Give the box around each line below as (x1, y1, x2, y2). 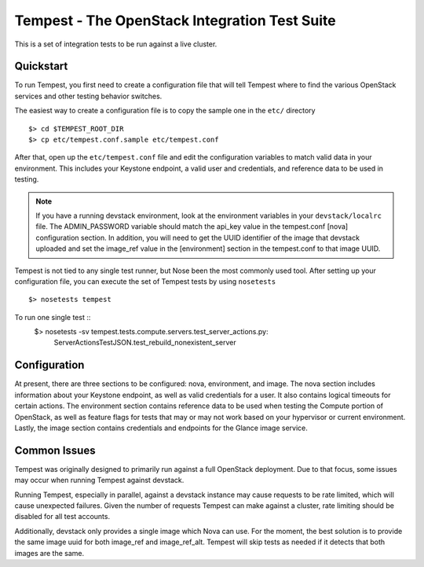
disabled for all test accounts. (14, 512, 110, 521)
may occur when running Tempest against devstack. (14, 476, 185, 485)
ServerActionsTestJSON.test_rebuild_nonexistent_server (53, 338, 236, 348)
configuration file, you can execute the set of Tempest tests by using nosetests (14, 276, 276, 286)
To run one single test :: (14, 312, 91, 322)
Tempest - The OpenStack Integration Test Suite (14, 12, 337, 29)
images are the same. (14, 548, 85, 558)
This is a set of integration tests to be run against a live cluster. (14, 39, 217, 49)
